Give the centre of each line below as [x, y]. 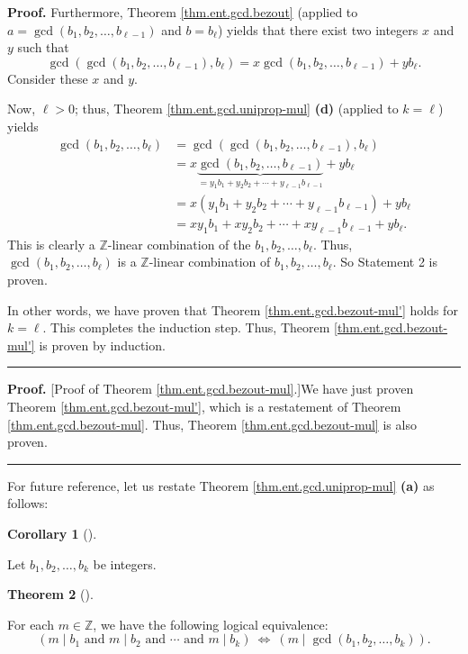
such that [43, 47]
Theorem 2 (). [50, 594]
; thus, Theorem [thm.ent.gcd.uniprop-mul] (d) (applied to [237, 109]
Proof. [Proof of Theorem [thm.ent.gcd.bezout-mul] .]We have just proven [211, 389]
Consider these [48, 78]
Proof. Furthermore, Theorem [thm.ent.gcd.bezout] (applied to [183, 12]
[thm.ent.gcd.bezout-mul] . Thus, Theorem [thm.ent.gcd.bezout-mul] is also [212, 424]
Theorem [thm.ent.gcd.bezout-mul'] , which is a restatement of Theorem [204, 407]
